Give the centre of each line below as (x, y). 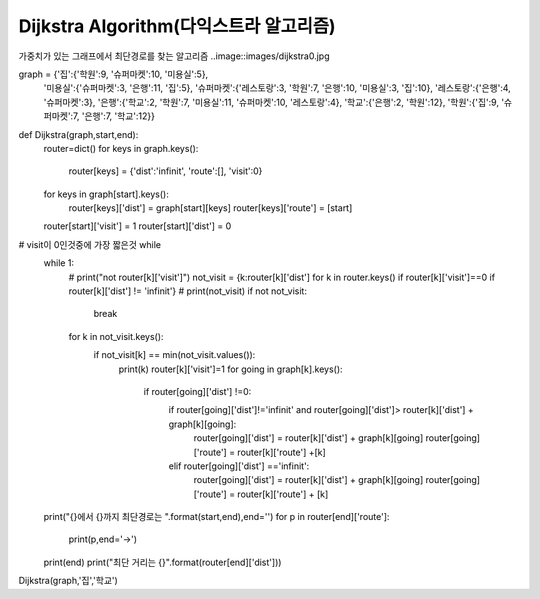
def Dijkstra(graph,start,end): (78, 134)
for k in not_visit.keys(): (116, 336)
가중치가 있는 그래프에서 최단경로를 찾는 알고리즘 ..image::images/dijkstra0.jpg (174, 56)
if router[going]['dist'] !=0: (197, 391)
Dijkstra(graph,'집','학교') (68, 581)
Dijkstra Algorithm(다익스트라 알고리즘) (177, 26)
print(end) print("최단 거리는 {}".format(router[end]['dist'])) (162, 562)
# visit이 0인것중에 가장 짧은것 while (90, 244)
